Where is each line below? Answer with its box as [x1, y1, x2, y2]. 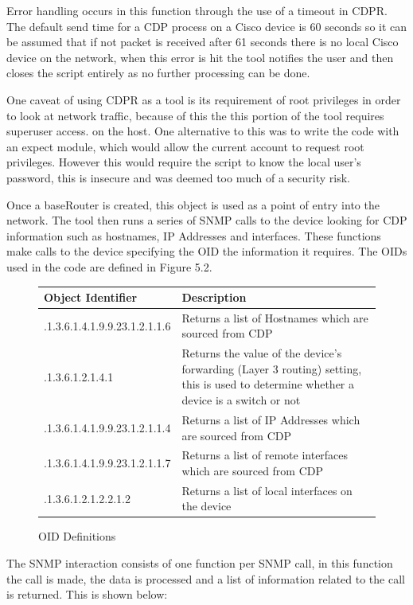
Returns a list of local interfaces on [181, 482, 353, 498]
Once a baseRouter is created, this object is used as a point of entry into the [6, 196, 380, 213]
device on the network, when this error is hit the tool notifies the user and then [6, 49, 394, 65]
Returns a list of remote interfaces [181, 447, 349, 463]
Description [181, 289, 247, 305]
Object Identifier [44, 289, 138, 305]
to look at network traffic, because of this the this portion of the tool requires [6, 107, 384, 123]
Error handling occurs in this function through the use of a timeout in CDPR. [6, 2, 388, 18]
